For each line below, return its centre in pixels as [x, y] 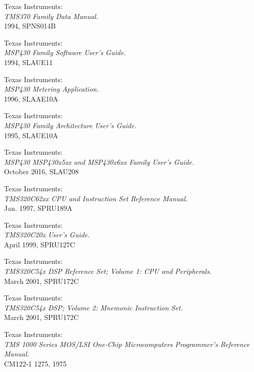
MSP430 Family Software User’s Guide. [65, 52]
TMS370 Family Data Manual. [51, 16]
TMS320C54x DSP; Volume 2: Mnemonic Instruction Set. [93, 307]
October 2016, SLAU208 [41, 171]
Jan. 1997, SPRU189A [38, 208]
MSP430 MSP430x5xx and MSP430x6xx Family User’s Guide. [99, 161]
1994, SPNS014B [30, 26]
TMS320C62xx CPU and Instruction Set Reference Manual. [96, 198]
